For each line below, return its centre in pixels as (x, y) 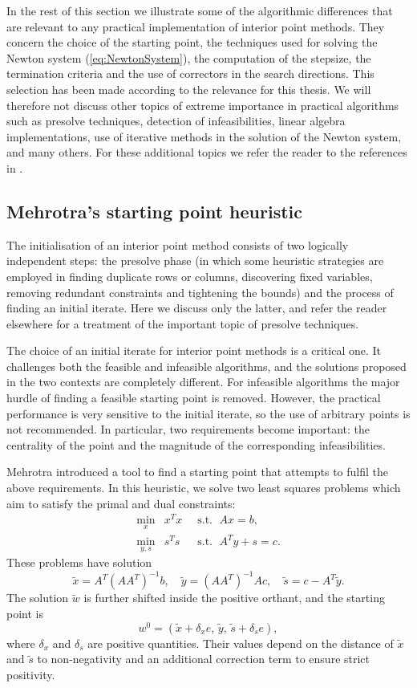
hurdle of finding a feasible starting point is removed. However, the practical (194, 398)
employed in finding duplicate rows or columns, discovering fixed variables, (190, 276)
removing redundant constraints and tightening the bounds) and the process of (200, 292)
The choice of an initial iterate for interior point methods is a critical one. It (194, 350)
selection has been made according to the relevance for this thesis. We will (189, 89)
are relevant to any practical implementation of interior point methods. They (196, 26)
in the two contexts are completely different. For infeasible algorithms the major (203, 382)
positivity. (31, 674)
